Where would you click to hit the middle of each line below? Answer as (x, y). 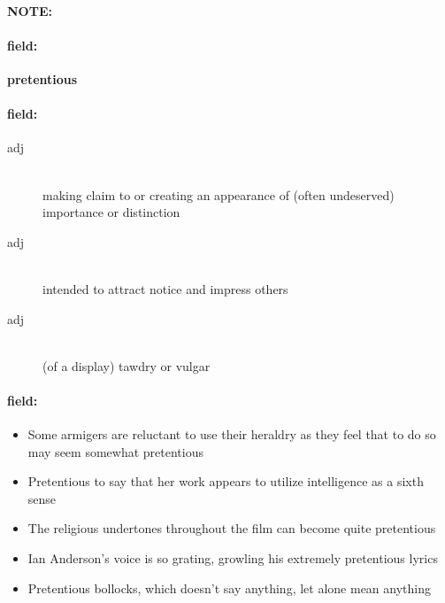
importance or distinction (111, 212)
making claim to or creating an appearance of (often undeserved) (219, 194)
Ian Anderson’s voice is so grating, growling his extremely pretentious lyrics (233, 558)
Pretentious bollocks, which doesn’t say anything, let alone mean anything (229, 588)
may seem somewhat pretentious (115, 451)
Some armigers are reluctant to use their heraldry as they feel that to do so (232, 434)
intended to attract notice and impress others (165, 288)
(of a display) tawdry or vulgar (127, 365)
